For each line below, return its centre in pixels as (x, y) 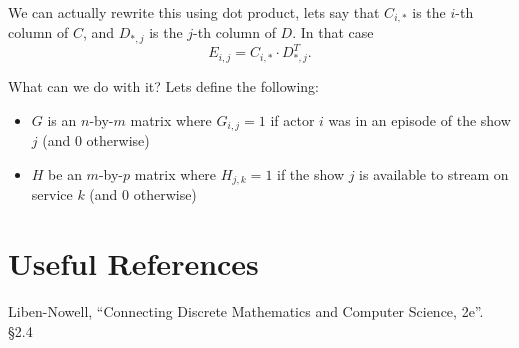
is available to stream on (434, 173)
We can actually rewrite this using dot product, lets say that (194, 12)
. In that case (333, 32)
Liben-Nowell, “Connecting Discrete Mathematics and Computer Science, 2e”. (246, 310)
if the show (310, 173)
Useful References (133, 263)
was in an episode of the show (419, 119)
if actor (292, 119)
